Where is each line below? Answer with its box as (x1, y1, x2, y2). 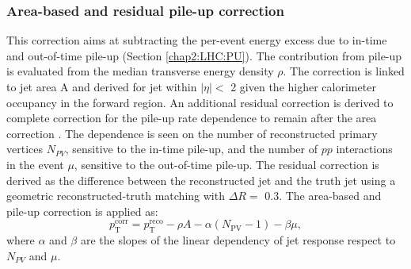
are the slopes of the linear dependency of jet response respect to (80, 232, 396, 248)
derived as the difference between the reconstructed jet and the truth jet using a (6, 171, 396, 188)
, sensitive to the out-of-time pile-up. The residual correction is (74, 156, 379, 172)
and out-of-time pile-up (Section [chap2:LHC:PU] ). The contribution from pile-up (6, 47, 402, 63)
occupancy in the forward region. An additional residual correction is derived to (6, 94, 394, 110)
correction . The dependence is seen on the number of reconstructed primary (6, 125, 378, 141)
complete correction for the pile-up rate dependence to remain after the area (6, 110, 377, 126)
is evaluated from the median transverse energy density (6, 63, 274, 79)
